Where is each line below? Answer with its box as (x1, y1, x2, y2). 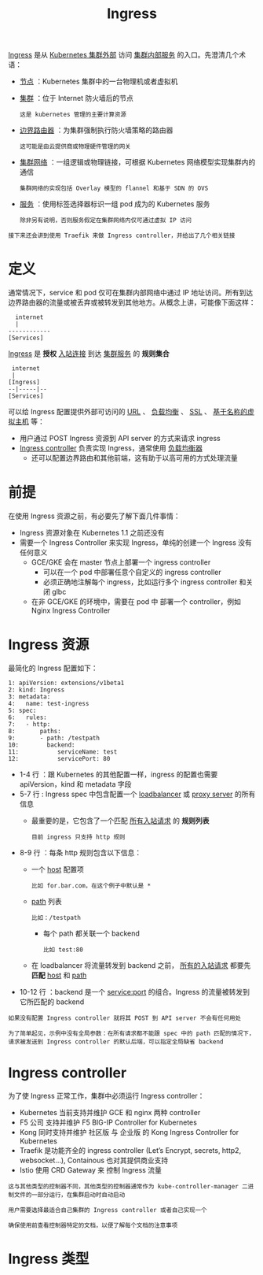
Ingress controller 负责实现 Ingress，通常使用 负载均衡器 (19, 443, 203, 453)
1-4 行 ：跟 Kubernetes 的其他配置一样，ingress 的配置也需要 (19, 769, 218, 779)
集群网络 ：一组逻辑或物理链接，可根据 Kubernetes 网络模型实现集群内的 (19, 158, 256, 167)
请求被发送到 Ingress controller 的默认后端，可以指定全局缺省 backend (8, 1038, 224, 1046)
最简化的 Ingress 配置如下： (8, 663, 98, 673)
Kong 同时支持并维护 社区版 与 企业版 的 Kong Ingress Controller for (19, 1127, 239, 1136)
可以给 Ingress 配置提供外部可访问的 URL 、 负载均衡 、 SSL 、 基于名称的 (8, 407, 248, 417)
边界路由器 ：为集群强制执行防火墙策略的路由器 (19, 125, 174, 135)
